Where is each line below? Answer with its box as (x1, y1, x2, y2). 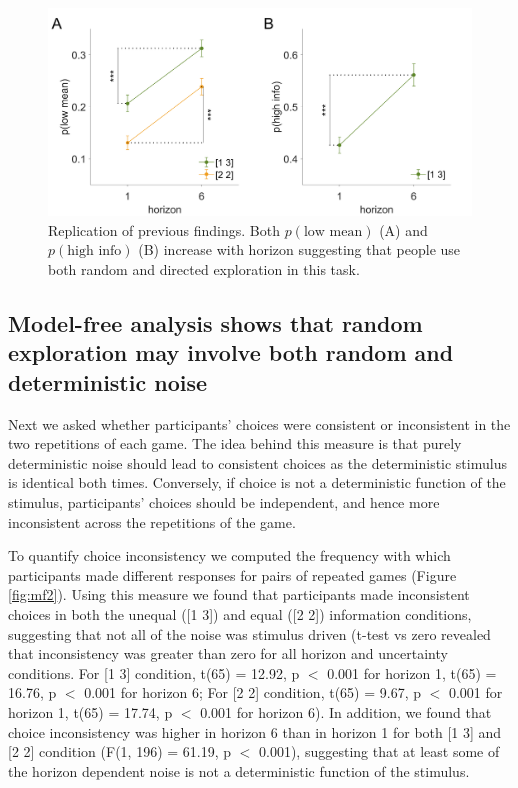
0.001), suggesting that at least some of (259, 741, 500, 762)
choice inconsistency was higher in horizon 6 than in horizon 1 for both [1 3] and (8, 721, 502, 742)
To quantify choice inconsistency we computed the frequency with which (8, 545, 451, 566)
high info (67, 244, 122, 259)
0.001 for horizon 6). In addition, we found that (200, 701, 492, 722)
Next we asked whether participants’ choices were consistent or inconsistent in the (8, 413, 511, 434)
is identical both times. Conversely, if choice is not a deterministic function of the (8, 472, 506, 493)
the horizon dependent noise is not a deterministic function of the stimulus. (8, 760, 470, 781)
